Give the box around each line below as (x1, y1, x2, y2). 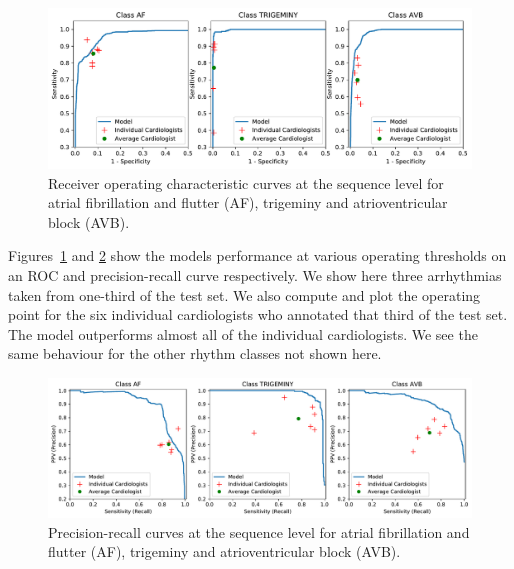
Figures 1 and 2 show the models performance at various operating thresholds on (8, 245, 507, 266)
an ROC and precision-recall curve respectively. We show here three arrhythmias (8, 265, 502, 286)
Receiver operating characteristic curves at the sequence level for (48, 172, 444, 193)
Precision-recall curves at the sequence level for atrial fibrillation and (48, 521, 470, 542)
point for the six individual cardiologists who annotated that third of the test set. (8, 304, 508, 325)
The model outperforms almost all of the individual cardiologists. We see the (8, 323, 478, 344)
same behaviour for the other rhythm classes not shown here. (8, 343, 382, 364)
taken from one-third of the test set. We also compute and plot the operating (8, 284, 481, 305)
